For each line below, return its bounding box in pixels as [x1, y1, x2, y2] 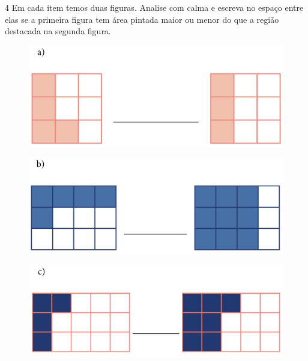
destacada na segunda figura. [5, 25, 111, 37]
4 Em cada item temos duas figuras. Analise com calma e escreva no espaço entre [5, 1, 304, 13]
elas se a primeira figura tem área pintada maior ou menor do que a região [5, 13, 279, 25]
